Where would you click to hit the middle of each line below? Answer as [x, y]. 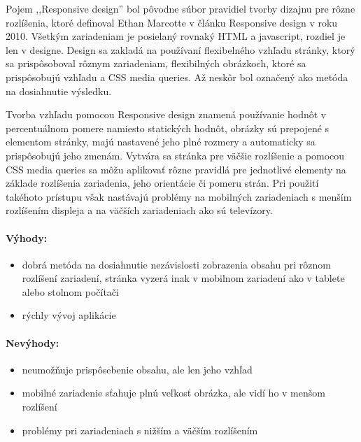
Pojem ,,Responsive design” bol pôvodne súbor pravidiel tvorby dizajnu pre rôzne [180, 8]
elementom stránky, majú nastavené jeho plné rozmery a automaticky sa [161, 142]
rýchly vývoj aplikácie [69, 315]
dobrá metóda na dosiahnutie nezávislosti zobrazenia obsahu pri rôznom [176, 264]
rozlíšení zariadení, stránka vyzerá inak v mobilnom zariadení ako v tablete [183, 278]
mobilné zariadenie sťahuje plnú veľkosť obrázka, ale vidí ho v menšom [174, 393]
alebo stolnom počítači [70, 291]
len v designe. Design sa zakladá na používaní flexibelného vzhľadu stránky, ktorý [180, 49]
